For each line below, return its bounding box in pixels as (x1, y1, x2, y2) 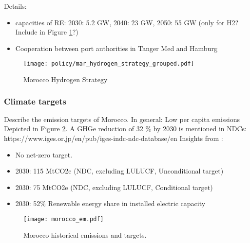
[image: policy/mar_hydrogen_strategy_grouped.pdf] (23, 60, 194, 68)
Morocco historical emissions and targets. (23, 229, 147, 240)
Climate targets (4, 95, 67, 107)
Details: (4, 1, 27, 11)
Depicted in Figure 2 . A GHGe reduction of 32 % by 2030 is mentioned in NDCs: (4, 123, 247, 134)
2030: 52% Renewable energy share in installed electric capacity (15, 198, 206, 208)
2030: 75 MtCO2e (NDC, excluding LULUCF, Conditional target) (15, 182, 213, 192)
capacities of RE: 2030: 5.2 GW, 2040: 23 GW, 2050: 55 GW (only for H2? (15, 17, 239, 27)
